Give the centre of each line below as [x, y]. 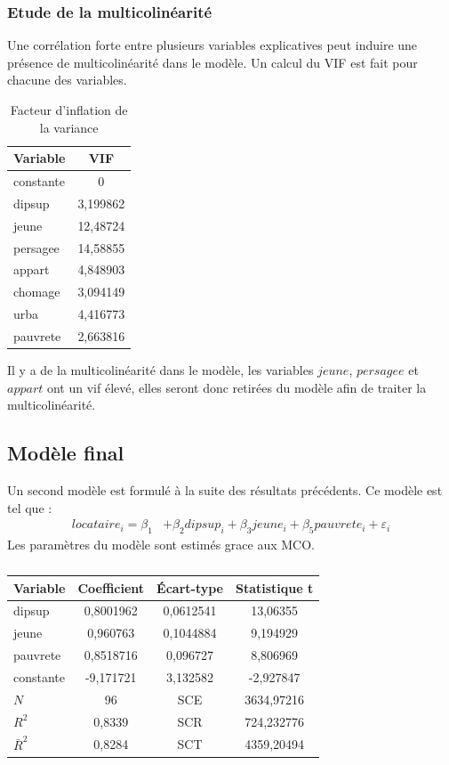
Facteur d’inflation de [69, 110]
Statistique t [274, 587]
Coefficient [111, 587]
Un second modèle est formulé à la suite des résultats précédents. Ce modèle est [225, 490]
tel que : [30, 507]
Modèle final [66, 453]
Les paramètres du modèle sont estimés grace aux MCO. [161, 545]
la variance [69, 127]
